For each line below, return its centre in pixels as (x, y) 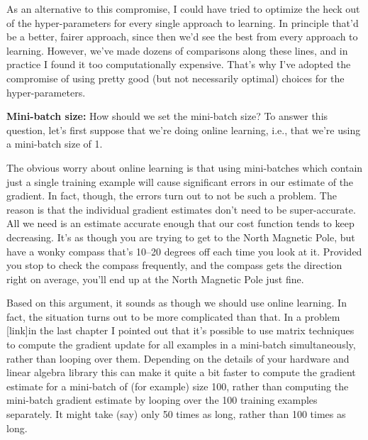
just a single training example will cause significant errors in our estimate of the (180, 181)
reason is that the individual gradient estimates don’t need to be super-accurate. (181, 209)
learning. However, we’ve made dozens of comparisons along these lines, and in (177, 50)
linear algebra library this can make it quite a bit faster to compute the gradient (181, 372)
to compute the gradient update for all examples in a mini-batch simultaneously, (181, 345)
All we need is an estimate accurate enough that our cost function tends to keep (180, 223)
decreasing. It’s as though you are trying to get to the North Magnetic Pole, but (181, 237)
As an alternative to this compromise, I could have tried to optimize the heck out (183, 9)
